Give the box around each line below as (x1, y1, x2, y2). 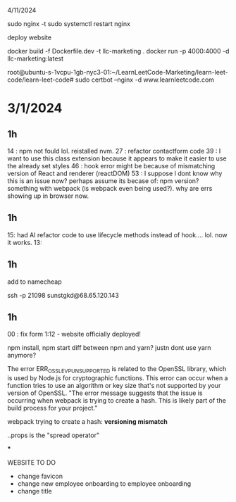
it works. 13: (7, 238, 42, 246)
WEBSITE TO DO (7, 458, 56, 467)
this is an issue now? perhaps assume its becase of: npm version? (7, 177, 199, 185)
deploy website (7, 33, 51, 42)
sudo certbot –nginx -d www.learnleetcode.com (75, 75, 215, 84)
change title (17, 487, 52, 496)
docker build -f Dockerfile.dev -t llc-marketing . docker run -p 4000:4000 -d (7, 47, 230, 55)
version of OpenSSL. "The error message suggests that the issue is (7, 389, 203, 397)
